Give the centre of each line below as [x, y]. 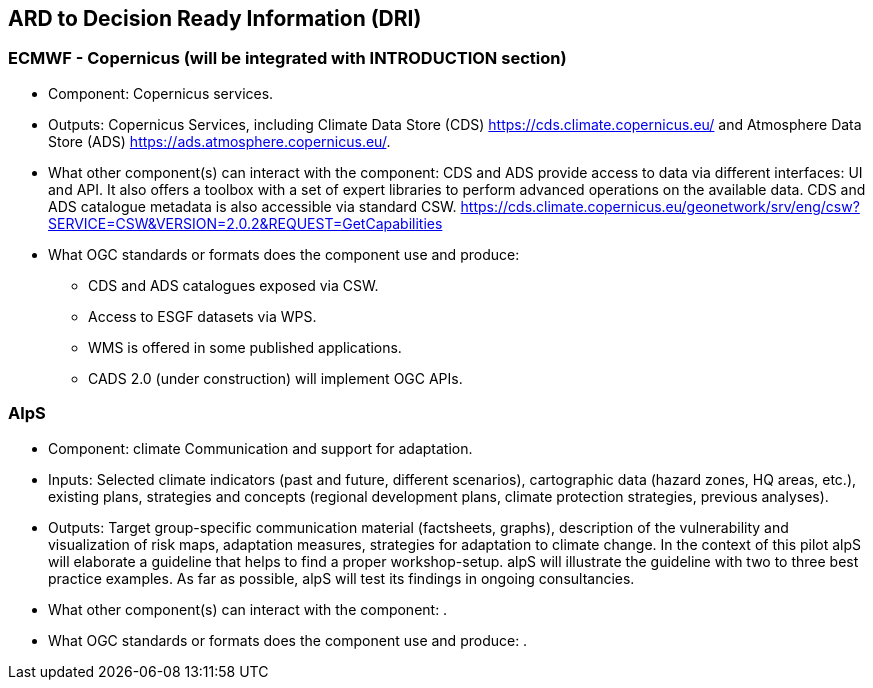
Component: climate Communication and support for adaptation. [260, 448]
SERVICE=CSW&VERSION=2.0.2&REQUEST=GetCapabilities [245, 223]
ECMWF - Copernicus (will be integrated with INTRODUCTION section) [287, 58]
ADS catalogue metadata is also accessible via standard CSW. [252, 206]
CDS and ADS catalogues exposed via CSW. [233, 285]
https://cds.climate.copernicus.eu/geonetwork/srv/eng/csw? [660, 206]
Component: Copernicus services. [161, 93]
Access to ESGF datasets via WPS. [202, 316]
